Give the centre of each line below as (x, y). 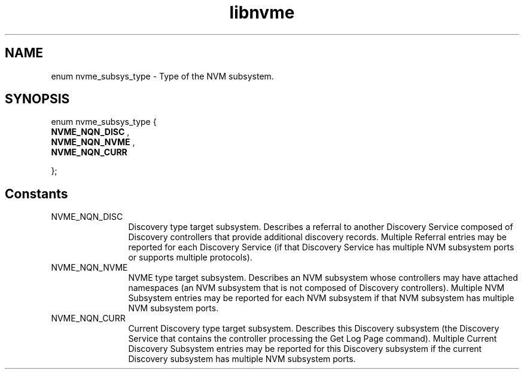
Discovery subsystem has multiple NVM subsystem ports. (242, 359)
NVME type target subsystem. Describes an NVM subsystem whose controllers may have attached (323, 278)
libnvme (262, 13)
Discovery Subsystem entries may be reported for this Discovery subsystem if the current (305, 349)
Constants (36, 194)
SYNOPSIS (37, 99)
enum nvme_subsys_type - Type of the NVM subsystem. (162, 76)
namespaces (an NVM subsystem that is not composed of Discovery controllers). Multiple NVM (316, 288)
